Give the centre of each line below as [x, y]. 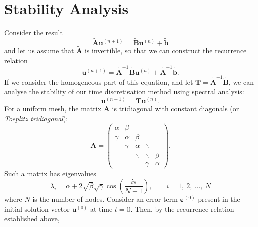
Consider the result [33, 32]
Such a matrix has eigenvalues [50, 174]
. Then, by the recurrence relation [182, 209]
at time [101, 209]
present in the [219, 199]
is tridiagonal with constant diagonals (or [176, 108]
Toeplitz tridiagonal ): [36, 118]
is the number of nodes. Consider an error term [105, 199]
